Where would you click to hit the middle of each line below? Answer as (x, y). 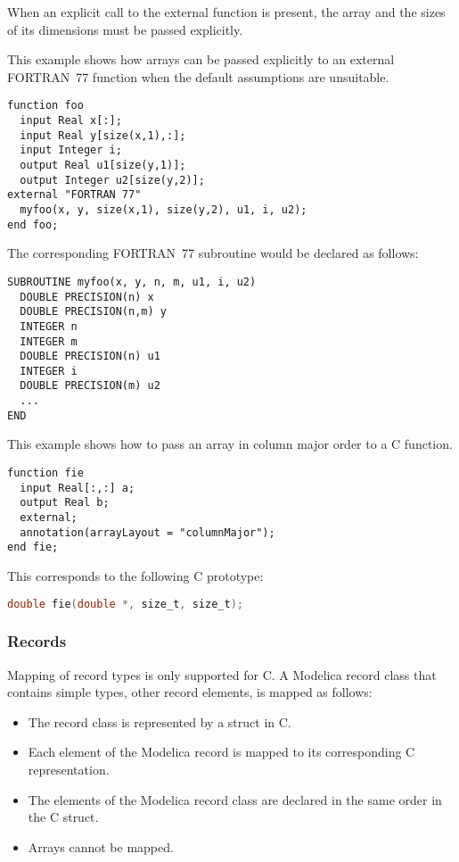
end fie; (33, 547)
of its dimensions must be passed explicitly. (125, 29)
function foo (45, 106)
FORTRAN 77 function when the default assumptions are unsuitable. (198, 76)
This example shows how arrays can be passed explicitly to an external (201, 59)
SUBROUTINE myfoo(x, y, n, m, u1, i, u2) (132, 282)
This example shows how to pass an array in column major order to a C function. (230, 444)
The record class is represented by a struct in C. (160, 721)
